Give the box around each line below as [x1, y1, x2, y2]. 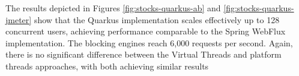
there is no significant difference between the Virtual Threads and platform [5, 48, 282, 61]
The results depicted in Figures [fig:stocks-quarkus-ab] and [5, 2, 221, 14]
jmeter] [5, 13, 32, 26]
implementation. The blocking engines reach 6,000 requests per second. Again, [5, 36, 293, 49]
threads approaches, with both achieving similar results [5, 59, 209, 72]
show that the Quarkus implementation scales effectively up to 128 [34, 13, 280, 26]
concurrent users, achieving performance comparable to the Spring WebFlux [5, 25, 286, 37]
